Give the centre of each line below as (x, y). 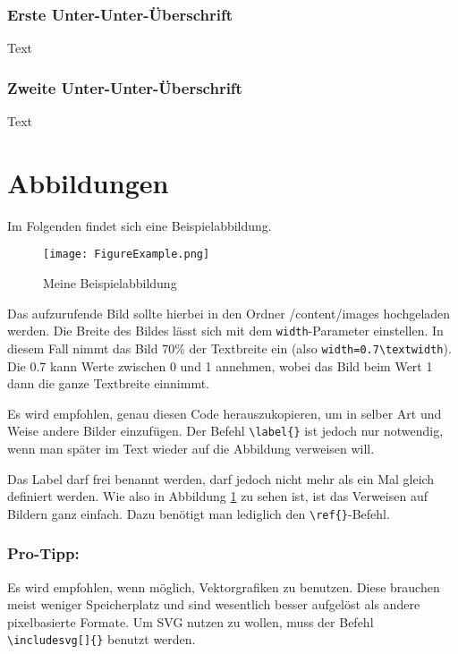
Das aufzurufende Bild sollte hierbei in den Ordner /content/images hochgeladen (229, 313)
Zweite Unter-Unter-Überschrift (125, 87)
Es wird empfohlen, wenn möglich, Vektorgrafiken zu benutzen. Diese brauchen (224, 586)
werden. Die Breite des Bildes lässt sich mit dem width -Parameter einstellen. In (225, 331)
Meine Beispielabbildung (110, 283)
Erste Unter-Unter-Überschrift (120, 14)
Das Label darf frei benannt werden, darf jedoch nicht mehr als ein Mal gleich (221, 478)
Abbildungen (88, 182)
